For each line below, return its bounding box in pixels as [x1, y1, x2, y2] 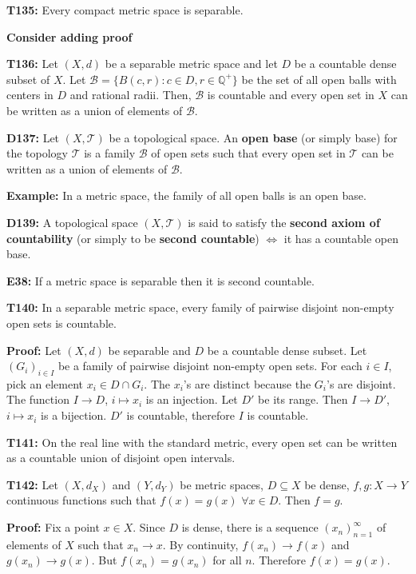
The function [6, 391, 69, 408]
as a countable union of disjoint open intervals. [6, 449, 236, 466]
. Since [133, 519, 165, 536]
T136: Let [6, 55, 58, 72]
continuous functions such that [6, 492, 156, 508]
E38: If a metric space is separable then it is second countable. [6, 272, 315, 289]
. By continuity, [162, 536, 239, 552]
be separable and [108, 341, 191, 358]
